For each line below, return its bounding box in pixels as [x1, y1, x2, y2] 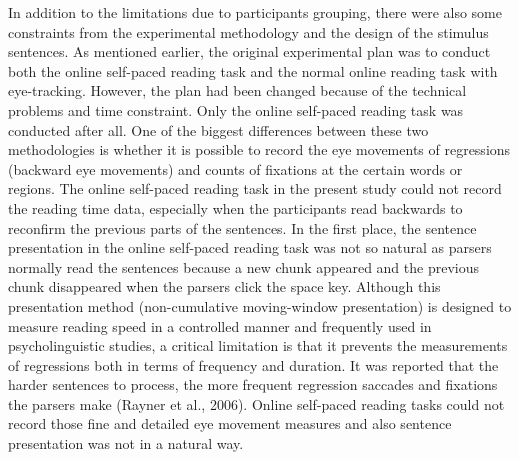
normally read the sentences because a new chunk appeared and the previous [8, 256, 480, 277]
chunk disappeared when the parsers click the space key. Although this [8, 276, 441, 297]
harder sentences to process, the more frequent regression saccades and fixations [8, 374, 498, 395]
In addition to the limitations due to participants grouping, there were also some [8, 2, 502, 22]
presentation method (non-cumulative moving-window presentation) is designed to [8, 295, 512, 316]
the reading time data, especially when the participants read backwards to [8, 197, 463, 218]
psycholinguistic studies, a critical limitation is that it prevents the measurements [8, 335, 508, 356]
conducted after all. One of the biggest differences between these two [8, 119, 429, 140]
